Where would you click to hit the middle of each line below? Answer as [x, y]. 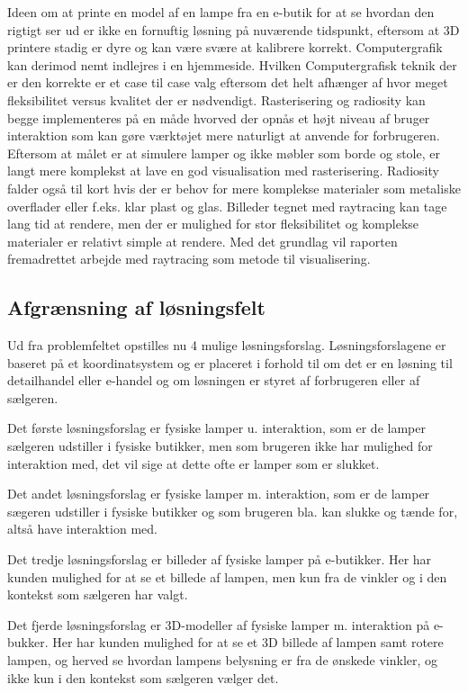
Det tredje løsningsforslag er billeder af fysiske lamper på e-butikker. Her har [220, 559]
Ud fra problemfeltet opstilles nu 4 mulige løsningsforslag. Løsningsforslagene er [227, 345]
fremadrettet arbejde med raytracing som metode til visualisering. [189, 259]
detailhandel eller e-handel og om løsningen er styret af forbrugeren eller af [214, 380]
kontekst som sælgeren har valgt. [98, 594]
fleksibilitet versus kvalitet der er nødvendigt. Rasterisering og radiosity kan [216, 99]
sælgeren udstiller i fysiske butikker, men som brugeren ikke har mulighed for [220, 446]
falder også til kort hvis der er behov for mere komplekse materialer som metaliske [234, 188]
